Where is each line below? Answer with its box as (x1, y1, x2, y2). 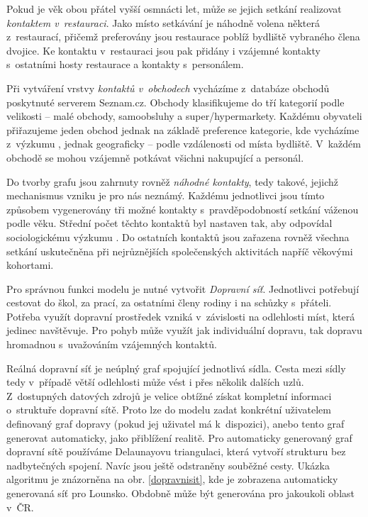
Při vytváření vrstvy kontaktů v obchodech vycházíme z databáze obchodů (6, 80, 330, 95)
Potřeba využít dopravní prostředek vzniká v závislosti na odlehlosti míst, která (6, 308, 355, 323)
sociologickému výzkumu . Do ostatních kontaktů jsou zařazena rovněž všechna (6, 229, 350, 244)
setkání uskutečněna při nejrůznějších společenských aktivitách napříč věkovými (6, 243, 353, 258)
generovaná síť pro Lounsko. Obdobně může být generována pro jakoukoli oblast (6, 486, 355, 500)
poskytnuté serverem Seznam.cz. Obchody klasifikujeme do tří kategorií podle (6, 94, 345, 109)
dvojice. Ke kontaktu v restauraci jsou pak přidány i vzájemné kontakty (6, 43, 320, 57)
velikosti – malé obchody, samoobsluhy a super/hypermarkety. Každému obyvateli (6, 109, 362, 123)
